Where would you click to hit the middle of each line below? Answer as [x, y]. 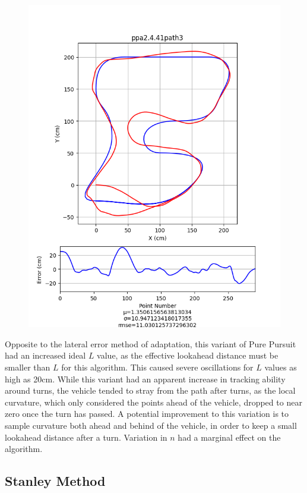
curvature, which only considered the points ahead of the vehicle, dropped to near [153, 402]
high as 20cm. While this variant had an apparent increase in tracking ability [145, 379]
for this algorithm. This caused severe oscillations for [157, 367]
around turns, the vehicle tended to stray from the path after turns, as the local [150, 390]
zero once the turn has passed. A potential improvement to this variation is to [147, 414]
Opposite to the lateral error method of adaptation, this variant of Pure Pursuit [151, 343]
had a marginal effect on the [229, 437]
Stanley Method [55, 481]
